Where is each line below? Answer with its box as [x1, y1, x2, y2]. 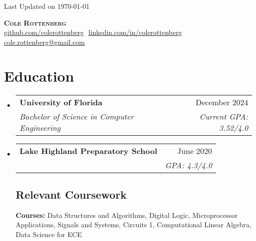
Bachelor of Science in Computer [19, 110, 134, 122]
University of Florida [19, 96, 103, 108]
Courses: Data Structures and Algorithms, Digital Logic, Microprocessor [15, 210, 238, 220]
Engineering [19, 121, 61, 133]
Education [4, 65, 74, 86]
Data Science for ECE [15, 229, 82, 239]
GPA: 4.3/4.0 [165, 159, 212, 171]
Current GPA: [199, 110, 248, 122]
